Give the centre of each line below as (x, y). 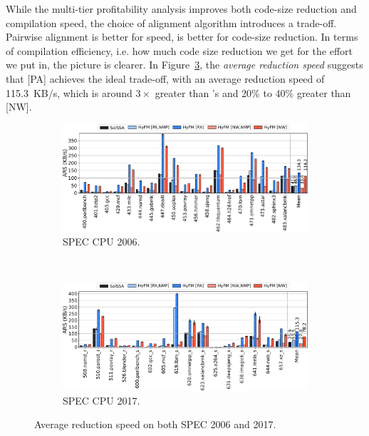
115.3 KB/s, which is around (69, 92)
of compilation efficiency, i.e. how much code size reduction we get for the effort (180, 50)
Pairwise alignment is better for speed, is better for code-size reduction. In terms (182, 37)
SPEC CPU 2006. (102, 242)
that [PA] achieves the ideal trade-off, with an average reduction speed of (165, 78)
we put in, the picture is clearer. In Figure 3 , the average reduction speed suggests (184, 65)
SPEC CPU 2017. (102, 400)
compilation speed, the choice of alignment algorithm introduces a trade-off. (171, 22)
